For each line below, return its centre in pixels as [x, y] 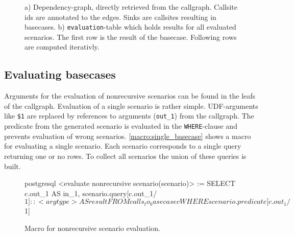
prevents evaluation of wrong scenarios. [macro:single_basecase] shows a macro [128, 136]
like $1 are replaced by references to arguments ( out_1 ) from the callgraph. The [129, 116]
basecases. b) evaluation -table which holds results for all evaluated [130, 27]
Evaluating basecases [60, 74]
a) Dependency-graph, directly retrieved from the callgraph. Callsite [131, 7]
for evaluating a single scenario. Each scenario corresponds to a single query [123, 146]
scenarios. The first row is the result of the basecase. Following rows [131, 37]
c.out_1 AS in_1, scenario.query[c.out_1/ [91, 193]
